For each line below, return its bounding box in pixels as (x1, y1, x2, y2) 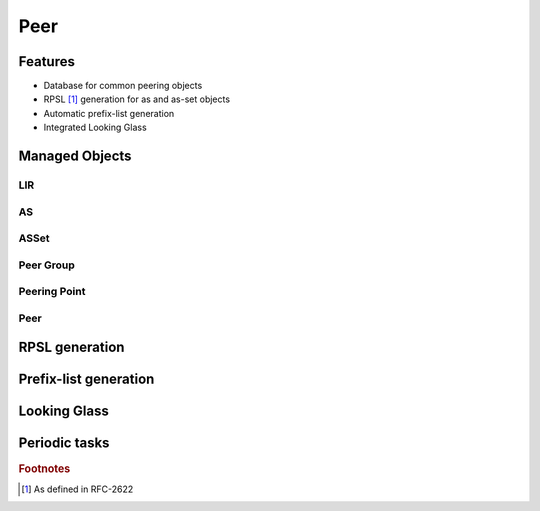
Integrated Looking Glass (43, 121, 147, 134)
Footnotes (18, 461, 71, 475)
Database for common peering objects (43, 80, 203, 92)
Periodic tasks (18, 435, 110, 452)
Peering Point (18, 285, 86, 299)
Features (18, 53, 75, 70)
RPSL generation (18, 339, 125, 356)
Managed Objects (18, 148, 132, 165)
